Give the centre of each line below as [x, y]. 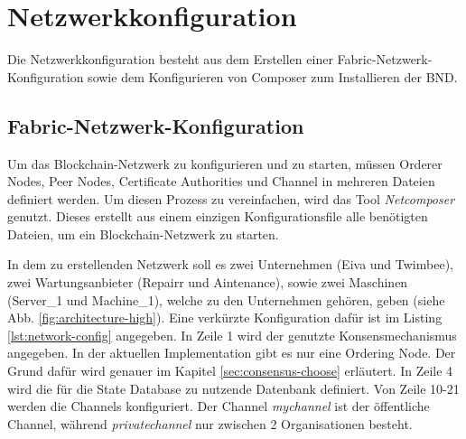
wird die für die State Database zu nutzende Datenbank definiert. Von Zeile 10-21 [233, 388]
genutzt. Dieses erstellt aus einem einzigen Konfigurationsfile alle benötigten [218, 216]
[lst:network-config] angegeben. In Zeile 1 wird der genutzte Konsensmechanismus [232, 335]
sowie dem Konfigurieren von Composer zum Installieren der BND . [273, 76]
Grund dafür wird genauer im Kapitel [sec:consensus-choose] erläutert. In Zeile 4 [230, 371]
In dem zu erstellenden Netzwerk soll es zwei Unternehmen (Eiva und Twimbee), [230, 264]
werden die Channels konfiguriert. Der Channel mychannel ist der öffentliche [219, 406]
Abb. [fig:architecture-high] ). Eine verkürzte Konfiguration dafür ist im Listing [225, 318]
